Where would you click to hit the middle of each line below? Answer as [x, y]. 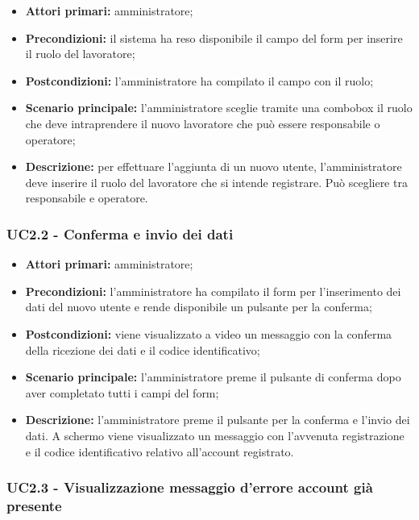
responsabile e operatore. [87, 198]
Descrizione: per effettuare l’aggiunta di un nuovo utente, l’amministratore [214, 166]
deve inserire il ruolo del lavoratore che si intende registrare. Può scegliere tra [216, 182]
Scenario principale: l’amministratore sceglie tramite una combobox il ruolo [219, 108]
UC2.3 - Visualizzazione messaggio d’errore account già [190, 487]
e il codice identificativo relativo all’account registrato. [160, 451]
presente [34, 505]
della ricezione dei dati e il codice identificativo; [143, 349]
